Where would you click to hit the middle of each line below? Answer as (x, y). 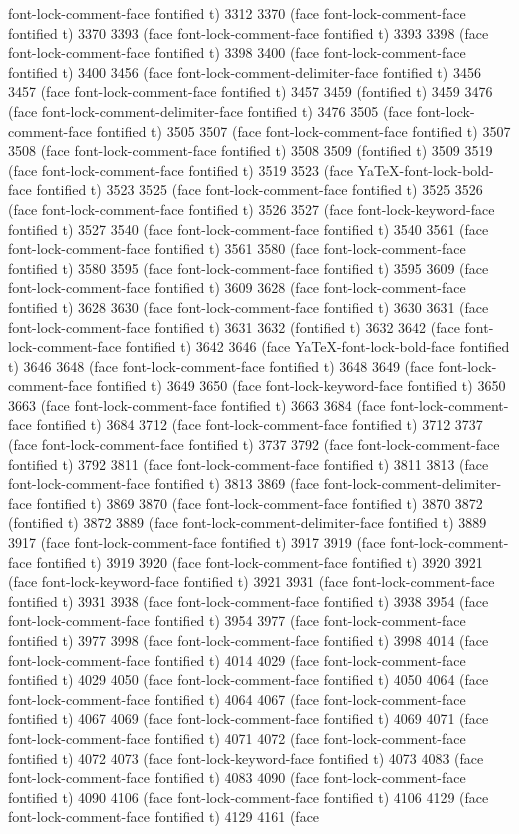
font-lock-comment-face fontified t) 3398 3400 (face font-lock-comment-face (237, 52)
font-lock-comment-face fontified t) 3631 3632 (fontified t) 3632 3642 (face (234, 326)
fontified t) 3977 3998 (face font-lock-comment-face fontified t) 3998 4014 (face (248, 640)
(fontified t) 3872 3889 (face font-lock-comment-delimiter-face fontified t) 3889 (247, 522)
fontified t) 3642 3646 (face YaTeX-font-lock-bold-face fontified (317, 346)
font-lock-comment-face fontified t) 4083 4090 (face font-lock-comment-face (237, 777)
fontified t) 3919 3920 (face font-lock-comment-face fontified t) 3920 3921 (259, 561)
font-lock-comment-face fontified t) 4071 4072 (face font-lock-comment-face (237, 737)
